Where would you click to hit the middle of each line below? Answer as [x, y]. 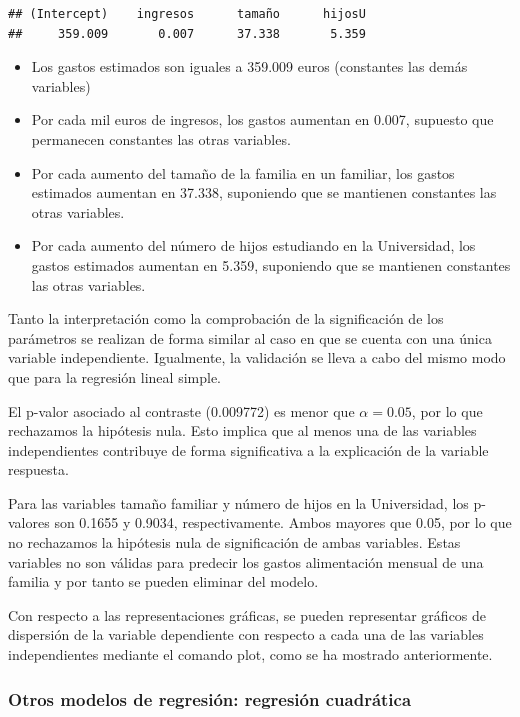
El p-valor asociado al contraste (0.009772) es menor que [181, 410]
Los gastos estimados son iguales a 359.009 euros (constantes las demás [249, 66]
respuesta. [38, 469]
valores [29, 522]
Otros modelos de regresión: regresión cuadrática [210, 698]
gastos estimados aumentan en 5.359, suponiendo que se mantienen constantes [271, 264]
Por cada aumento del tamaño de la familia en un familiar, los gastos [243, 172]
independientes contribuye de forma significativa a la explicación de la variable [248, 449]
